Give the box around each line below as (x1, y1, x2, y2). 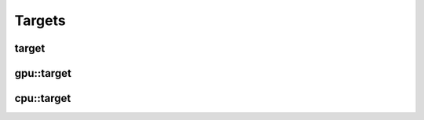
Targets (14, 12, 66, 29)
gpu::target (14, 67, 72, 80)
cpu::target (14, 92, 71, 105)
